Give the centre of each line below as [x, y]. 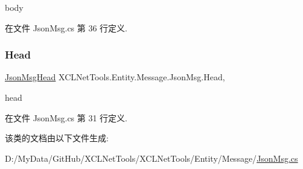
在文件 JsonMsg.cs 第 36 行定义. [66, 27]
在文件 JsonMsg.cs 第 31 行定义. [66, 117]
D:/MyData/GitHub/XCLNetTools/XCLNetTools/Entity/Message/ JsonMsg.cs [151, 158]
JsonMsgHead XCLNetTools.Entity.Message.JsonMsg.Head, [115, 77]
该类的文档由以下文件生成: [57, 138]
